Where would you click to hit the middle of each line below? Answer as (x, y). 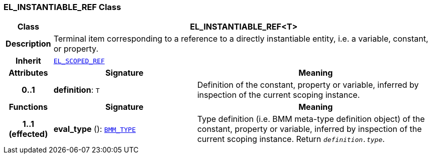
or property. (76, 49)
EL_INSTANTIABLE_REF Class (62, 7)
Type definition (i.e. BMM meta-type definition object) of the (311, 119)
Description (28, 44)
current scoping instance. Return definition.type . (291, 139)
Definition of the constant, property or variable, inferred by (308, 85)
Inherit (28, 61)
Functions (28, 107)
